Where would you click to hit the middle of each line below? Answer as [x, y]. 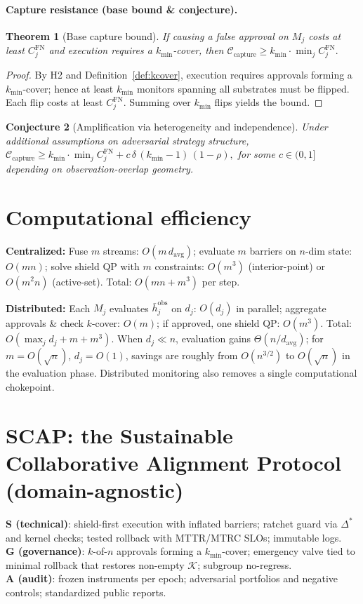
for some [256, 154]
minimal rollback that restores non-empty [95, 564]
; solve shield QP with [92, 266]
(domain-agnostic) [95, 490]
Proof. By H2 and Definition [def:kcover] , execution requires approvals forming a [179, 74]
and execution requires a [100, 50]
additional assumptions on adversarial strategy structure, [127, 140]
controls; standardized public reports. [86, 592]
